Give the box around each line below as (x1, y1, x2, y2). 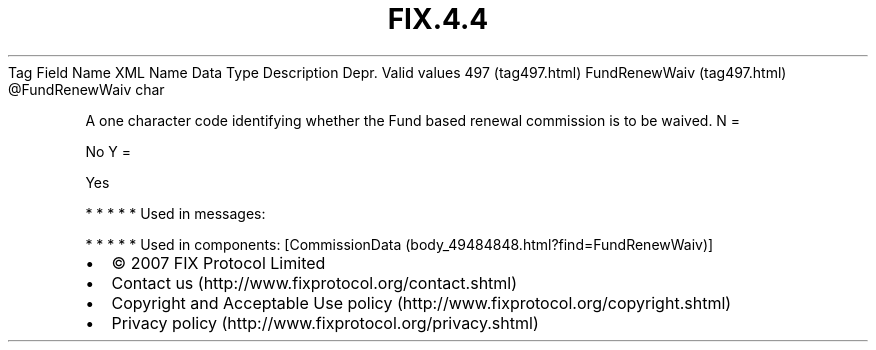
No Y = (85, 142, 131, 160)
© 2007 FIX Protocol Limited (111, 252, 326, 273)
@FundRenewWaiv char (8, 80, 165, 98)
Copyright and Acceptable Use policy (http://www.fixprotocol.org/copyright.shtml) (111, 292, 732, 313)
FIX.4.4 (387, 2, 489, 36)
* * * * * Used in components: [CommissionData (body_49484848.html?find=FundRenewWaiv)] (85, 235, 714, 253)
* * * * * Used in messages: (85, 204, 266, 222)
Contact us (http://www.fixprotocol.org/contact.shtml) (111, 272, 518, 293)
